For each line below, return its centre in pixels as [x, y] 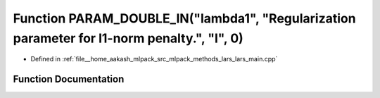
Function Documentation [69, 79]
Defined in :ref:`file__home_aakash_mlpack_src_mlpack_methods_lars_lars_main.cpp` [154, 59]
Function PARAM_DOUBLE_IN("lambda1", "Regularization [184, 18]
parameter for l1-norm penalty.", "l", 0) [128, 38]
